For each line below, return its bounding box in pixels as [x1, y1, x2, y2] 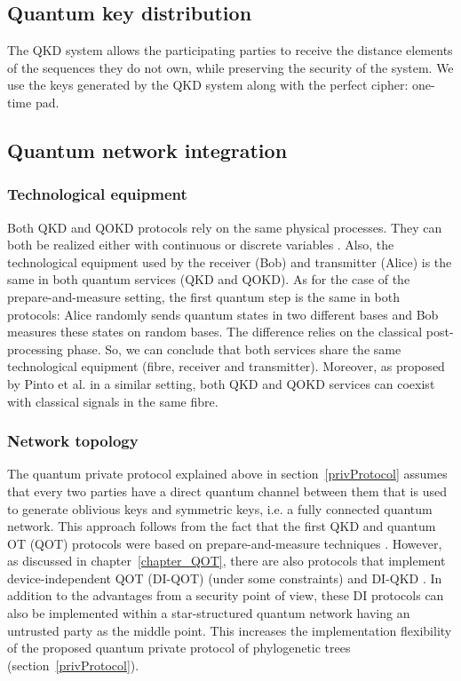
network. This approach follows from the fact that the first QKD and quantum [7, 517, 436, 535]
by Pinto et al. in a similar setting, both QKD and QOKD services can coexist [7, 374, 435, 392]
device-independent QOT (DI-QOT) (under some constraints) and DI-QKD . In [7, 568, 442, 587]
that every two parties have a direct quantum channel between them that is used [7, 481, 447, 500]
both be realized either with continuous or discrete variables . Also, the [7, 235, 394, 254]
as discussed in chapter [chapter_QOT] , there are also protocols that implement [7, 551, 446, 570]
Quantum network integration [7, 136, 288, 163]
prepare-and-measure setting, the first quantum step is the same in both [7, 287, 400, 305]
